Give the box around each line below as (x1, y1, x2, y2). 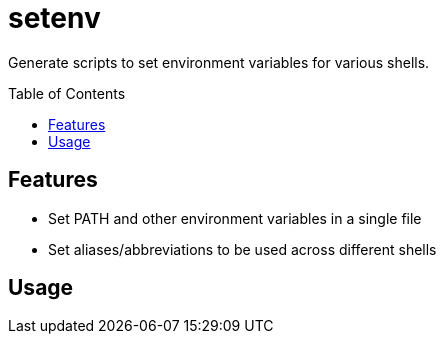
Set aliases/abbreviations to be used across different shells (48, 240, 437, 258)
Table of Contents (8, 84, 126, 102)
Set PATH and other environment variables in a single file (48, 209, 422, 227)
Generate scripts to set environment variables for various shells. (8, 53, 430, 71)
